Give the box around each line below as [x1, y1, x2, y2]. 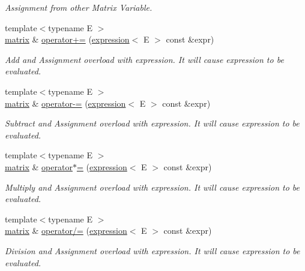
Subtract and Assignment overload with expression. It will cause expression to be [5, 117, 300, 130]
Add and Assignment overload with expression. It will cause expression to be [5, 53, 284, 65]
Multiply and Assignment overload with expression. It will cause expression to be [5, 180, 300, 193]
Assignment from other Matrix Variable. [5, 1, 152, 13]
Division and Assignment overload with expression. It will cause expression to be [5, 244, 300, 257]
